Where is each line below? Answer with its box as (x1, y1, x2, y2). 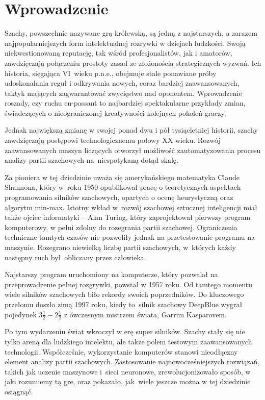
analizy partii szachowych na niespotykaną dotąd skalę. (5, 155, 178, 165)
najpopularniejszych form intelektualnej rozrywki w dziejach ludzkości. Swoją (5, 37, 246, 48)
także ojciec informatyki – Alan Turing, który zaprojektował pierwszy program (5, 212, 251, 222)
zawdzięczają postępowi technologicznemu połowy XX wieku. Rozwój (5, 135, 221, 145)
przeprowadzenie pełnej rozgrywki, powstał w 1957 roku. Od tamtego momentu (5, 279, 253, 289)
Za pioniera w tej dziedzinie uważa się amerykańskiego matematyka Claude (5, 171, 240, 182)
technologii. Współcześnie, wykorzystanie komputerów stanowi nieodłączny (5, 346, 238, 357)
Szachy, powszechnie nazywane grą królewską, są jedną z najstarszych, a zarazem (5, 28, 257, 38)
